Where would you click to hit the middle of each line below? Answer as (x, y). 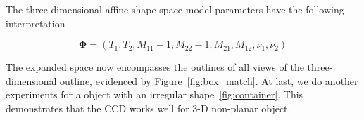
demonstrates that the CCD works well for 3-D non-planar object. (148, 108)
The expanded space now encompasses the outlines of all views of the (155, 67)
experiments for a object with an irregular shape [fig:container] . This (155, 94)
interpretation (36, 23)
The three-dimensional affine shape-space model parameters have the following (175, 9)
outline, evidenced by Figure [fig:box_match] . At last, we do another (209, 80)
